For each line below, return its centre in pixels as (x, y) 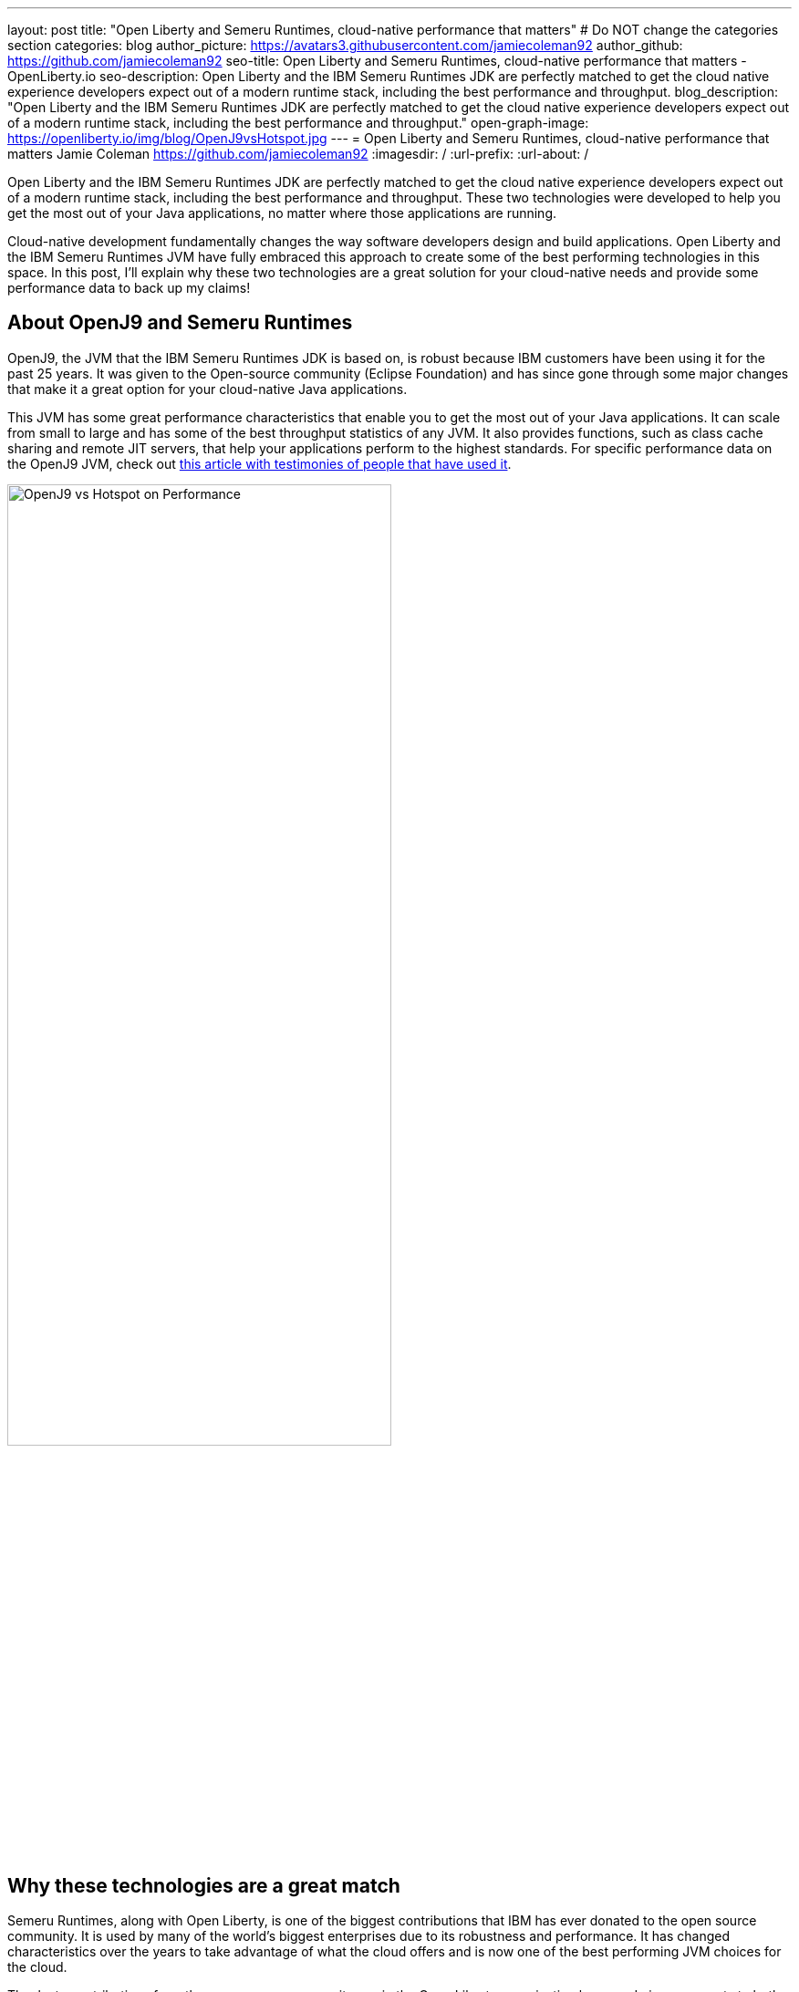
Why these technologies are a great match (204, 1885)
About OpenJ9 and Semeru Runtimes (180, 323)
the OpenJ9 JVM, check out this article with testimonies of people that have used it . (259, 463)
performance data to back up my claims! (129, 288)
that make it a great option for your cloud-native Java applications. (208, 389)
